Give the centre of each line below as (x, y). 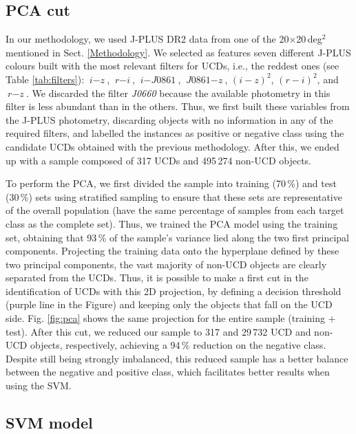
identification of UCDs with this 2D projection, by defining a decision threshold (174, 291)
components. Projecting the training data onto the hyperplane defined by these (172, 251)
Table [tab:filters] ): (45, 79)
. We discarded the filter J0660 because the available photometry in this (178, 93)
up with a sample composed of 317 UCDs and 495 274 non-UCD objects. (159, 160)
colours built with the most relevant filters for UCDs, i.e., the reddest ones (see (172, 66)
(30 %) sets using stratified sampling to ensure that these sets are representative (174, 196)
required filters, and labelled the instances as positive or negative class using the (175, 133)
